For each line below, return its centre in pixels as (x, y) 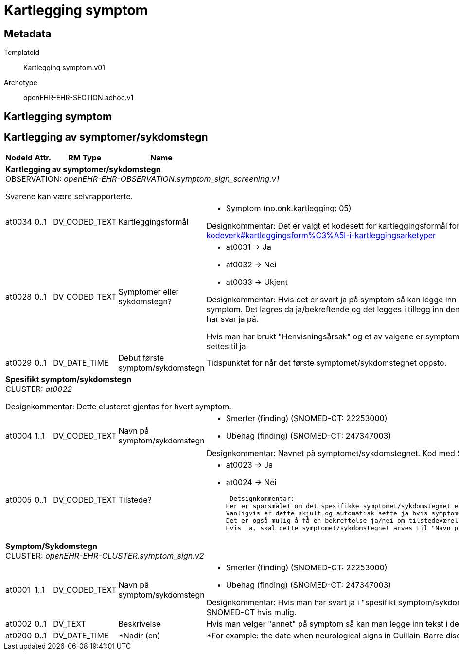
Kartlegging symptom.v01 (64, 68)
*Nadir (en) (139, 636)
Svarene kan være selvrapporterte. (69, 197)
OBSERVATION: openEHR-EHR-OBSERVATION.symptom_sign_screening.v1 (142, 179)
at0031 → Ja (248, 247)
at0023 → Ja (249, 465)
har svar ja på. (232, 319)
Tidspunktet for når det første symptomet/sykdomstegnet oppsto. (327, 363)
